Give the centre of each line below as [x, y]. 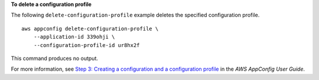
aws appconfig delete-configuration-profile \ [90, 29]
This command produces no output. [55, 58]
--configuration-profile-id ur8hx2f [87, 45]
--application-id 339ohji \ [74, 37]
